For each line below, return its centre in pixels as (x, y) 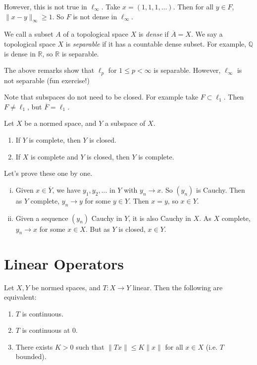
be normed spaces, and (66, 287)
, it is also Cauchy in (160, 218)
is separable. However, (187, 70)
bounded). (31, 356)
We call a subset (29, 34)
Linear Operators (64, 263)
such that (90, 346)
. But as (98, 229)
